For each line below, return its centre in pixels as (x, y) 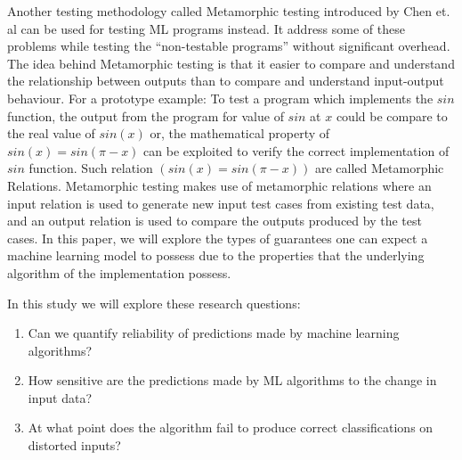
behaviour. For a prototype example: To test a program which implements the (220, 98)
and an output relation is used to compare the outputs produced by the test (215, 221)
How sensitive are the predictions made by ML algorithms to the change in (232, 380)
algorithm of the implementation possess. (119, 272)
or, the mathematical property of (240, 133)
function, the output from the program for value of (146, 115)
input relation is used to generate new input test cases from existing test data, (221, 203)
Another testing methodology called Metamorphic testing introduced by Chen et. (229, 11)
